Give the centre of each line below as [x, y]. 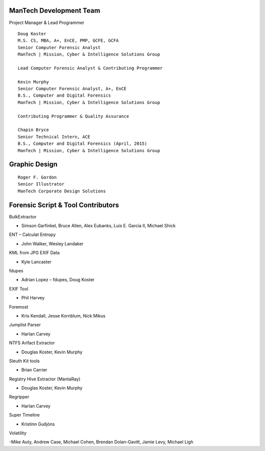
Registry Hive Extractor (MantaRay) [45, 379]
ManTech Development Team [55, 11]
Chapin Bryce [33, 130]
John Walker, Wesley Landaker [53, 243]
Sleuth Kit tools [25, 361]
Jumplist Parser [25, 325]
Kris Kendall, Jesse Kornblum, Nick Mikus [63, 316]
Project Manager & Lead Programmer [47, 23]
